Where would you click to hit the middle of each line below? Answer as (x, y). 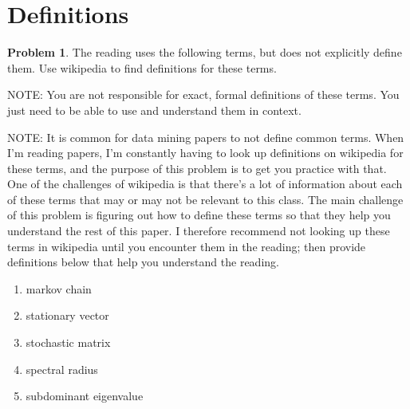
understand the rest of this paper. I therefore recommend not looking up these (199, 231)
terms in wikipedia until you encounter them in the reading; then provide (187, 246)
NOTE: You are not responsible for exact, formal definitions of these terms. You (203, 94)
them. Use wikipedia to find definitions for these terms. (142, 67)
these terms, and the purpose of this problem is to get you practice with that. (197, 168)
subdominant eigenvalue (85, 396)
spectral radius (62, 369)
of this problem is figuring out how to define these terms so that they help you (199, 215)
